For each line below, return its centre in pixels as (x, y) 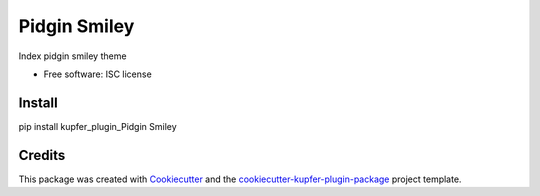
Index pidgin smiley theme (72, 56)
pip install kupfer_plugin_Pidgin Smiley (97, 126)
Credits (42, 155)
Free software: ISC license (97, 74)
